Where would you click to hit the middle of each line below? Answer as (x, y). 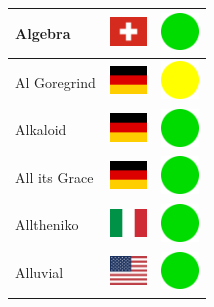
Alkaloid (41, 129)
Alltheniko (47, 224)
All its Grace (54, 176)
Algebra (43, 32)
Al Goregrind (55, 81)
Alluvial (39, 272)
